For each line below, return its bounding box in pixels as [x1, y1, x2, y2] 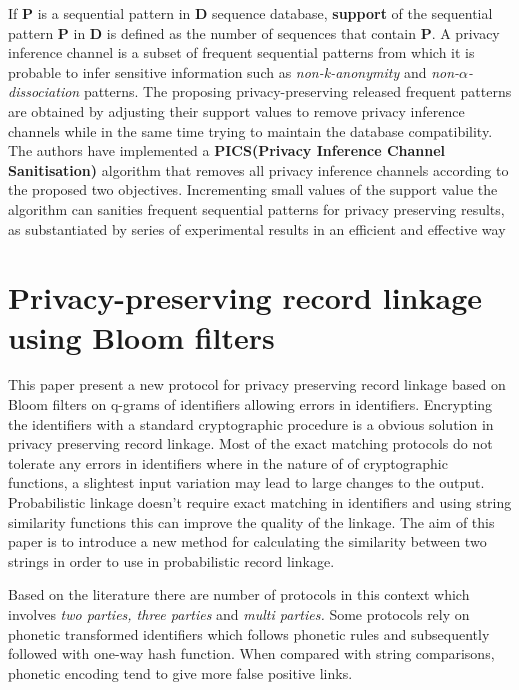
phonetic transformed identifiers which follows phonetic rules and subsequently [8, 623, 490, 644]
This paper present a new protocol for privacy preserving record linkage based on [8, 374, 506, 395]
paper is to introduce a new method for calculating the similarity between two [8, 531, 487, 552]
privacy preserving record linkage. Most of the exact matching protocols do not [8, 433, 493, 454]
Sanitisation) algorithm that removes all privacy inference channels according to [8, 159, 509, 180]
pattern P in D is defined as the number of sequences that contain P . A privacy [8, 22, 500, 43]
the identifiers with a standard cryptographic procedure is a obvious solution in [8, 413, 494, 434]
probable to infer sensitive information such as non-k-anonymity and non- [8, 61, 460, 82]
